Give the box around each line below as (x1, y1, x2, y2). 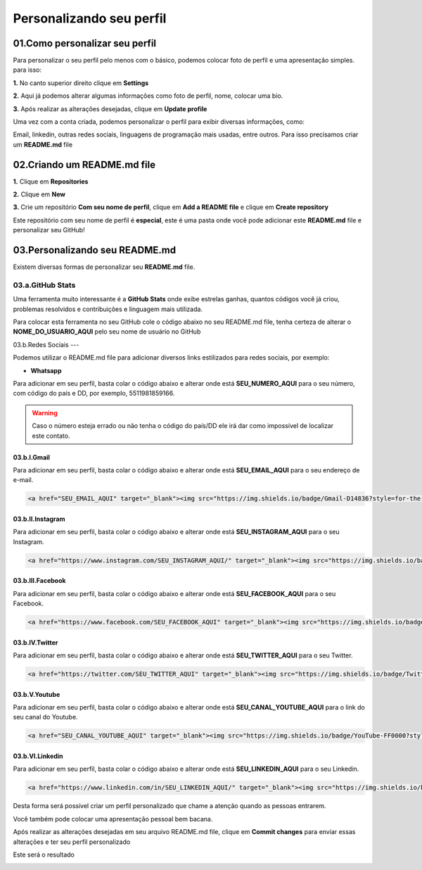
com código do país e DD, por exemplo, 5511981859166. (13, 389, 175, 398)
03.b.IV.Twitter (13, 638, 58, 647)
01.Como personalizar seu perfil (13, 37, 157, 49)
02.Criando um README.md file (13, 158, 156, 170)
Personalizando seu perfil (13, 11, 167, 26)
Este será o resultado (13, 850, 75, 859)
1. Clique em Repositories (13, 177, 89, 186)
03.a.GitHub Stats (13, 280, 76, 290)
